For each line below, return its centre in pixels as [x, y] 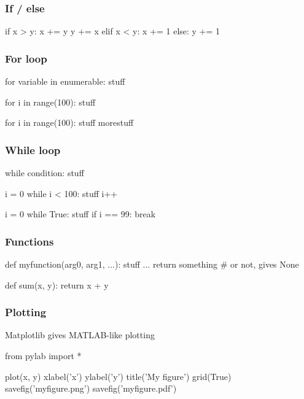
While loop [33, 149]
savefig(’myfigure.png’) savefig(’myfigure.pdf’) [91, 388]
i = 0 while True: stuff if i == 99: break [80, 214]
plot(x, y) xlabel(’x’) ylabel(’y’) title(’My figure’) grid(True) [118, 376]
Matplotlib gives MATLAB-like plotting [80, 335]
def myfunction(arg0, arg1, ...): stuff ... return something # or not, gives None [152, 264]
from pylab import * [43, 356]
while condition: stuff [45, 173]
